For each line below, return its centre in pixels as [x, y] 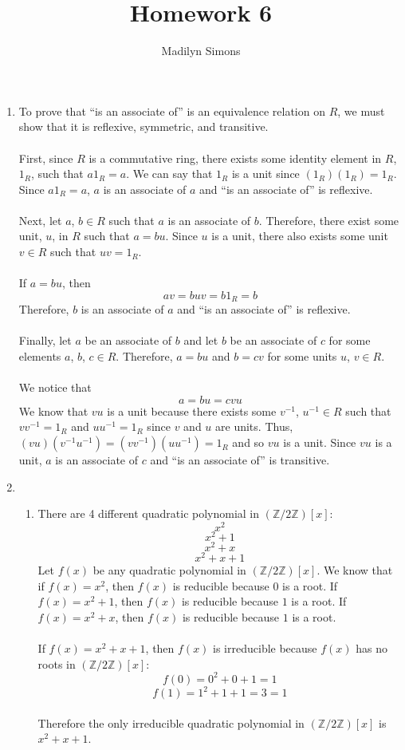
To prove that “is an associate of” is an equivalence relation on [172, 111]
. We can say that [169, 174]
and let [201, 340]
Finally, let [45, 340]
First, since [46, 158]
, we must [361, 111]
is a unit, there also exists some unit [300, 236]
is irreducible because [265, 648]
